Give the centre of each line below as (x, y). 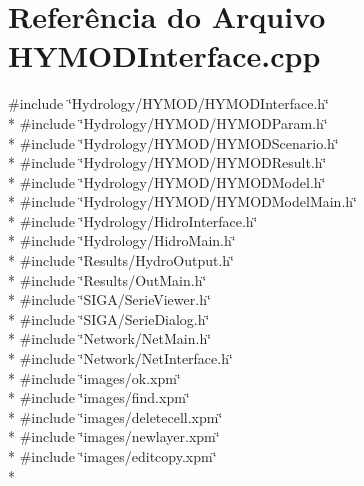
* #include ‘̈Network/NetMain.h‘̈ (110, 338)
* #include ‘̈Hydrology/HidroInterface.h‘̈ (133, 220)
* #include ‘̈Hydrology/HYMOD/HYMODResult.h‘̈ (167, 162)
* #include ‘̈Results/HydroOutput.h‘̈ (121, 260)
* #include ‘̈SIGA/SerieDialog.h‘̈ (109, 318)
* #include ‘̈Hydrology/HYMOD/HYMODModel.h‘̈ (167, 181)
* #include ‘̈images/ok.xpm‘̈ (94, 377)
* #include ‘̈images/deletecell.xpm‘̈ (115, 416)
